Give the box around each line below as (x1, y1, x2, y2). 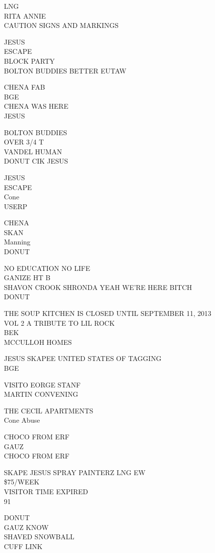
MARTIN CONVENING (4, 389, 78, 399)
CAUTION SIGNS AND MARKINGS (4, 20, 119, 30)
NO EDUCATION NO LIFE (4, 263, 90, 273)
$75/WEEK (4, 477, 40, 487)
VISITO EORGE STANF (4, 379, 81, 389)
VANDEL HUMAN (4, 146, 62, 156)
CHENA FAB (4, 82, 45, 92)
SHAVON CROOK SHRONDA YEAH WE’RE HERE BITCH (4, 282, 192, 292)
